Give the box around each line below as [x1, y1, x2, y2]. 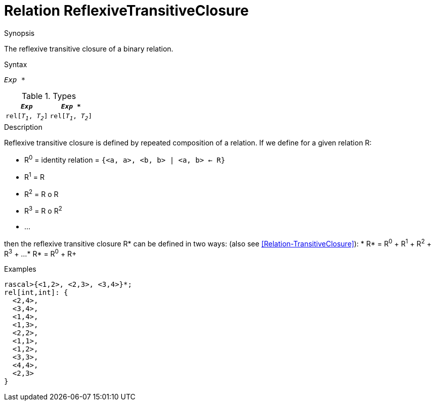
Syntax [4, 60, 27, 69]
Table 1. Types [21, 90, 76, 101]
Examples [4, 265, 36, 274]
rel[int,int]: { [4, 288, 68, 297]
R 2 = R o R [24, 188, 59, 198]
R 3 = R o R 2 [24, 205, 62, 215]
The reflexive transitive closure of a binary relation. [4, 44, 173, 53]
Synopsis [4, 28, 35, 37]
